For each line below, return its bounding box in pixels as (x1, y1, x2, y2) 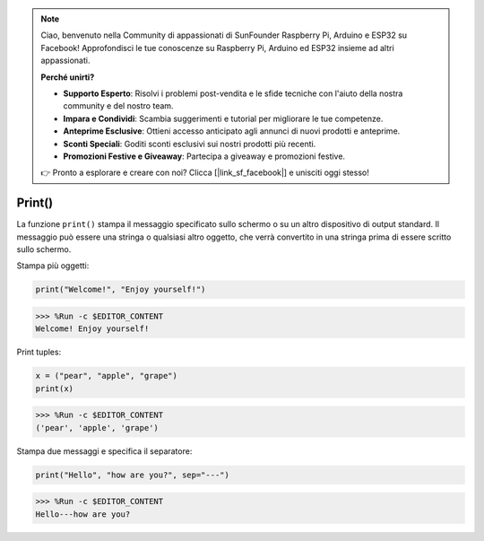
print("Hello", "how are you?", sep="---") (35, 469, 230, 480)
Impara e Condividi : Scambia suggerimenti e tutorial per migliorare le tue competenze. (63, 113, 384, 124)
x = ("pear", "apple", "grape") (35, 371, 178, 381)
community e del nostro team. (63, 100, 174, 111)
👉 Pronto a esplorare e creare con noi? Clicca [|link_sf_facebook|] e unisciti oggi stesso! (40, 167, 369, 179)
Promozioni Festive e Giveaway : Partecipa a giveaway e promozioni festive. (63, 151, 345, 161)
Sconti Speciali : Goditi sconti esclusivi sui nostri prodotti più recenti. (63, 138, 316, 149)
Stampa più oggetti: (16, 260, 90, 271)
